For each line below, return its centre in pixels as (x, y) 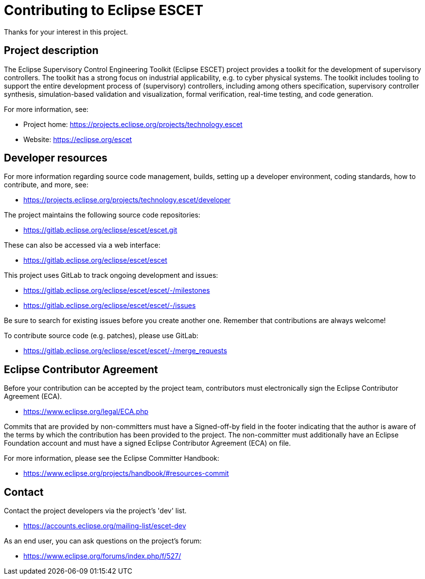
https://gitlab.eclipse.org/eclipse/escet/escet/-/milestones (117, 290)
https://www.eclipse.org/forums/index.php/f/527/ (102, 556)
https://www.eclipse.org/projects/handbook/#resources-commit (126, 473)
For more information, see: (46, 109)
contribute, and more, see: (46, 185)
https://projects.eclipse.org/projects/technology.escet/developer (127, 200)
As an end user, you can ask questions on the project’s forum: (103, 541)
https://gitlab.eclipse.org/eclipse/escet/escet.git (100, 230)
